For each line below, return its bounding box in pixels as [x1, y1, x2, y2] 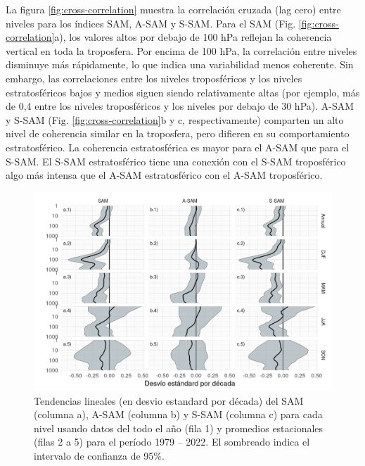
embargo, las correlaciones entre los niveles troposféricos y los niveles [6, 70, 302, 85]
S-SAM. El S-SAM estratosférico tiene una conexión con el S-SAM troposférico [6, 153, 346, 168]
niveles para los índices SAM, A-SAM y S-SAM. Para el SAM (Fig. [6, 15, 296, 30]
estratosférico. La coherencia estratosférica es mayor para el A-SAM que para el [6, 139, 350, 154]
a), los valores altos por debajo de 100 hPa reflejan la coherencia [54, 30, 332, 44]
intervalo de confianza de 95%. [34, 448, 165, 463]
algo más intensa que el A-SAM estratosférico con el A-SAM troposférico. [6, 168, 323, 182]
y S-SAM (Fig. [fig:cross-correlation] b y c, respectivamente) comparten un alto [6, 112, 344, 127]
